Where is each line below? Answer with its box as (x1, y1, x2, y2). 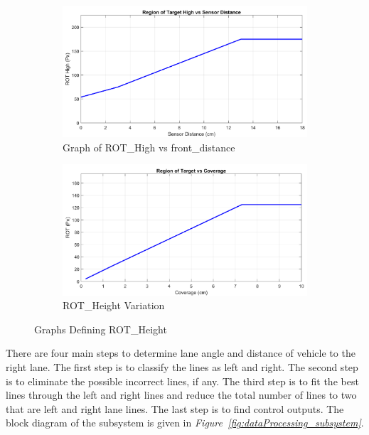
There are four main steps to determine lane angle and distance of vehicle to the (6, 345, 355, 360)
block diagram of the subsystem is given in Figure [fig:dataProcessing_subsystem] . (6, 415, 364, 430)
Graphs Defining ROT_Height (34, 321, 167, 336)
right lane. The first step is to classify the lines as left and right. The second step (6, 360, 358, 375)
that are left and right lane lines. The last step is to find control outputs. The (6, 401, 344, 416)
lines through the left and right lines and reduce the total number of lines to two (6, 387, 357, 402)
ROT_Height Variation (63, 298, 165, 313)
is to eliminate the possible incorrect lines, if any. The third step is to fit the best (6, 373, 359, 388)
